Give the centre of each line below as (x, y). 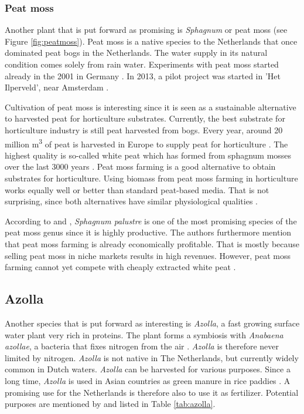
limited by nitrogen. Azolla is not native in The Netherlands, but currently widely (152, 357)
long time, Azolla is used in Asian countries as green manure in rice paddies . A (148, 380)
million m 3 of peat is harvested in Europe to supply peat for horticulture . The (146, 143)
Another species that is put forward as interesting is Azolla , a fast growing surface (152, 323)
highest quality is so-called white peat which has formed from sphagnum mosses (148, 155)
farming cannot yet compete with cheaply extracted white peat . (120, 267)
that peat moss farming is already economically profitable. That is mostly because (152, 243)
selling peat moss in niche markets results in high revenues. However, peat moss (148, 255)
